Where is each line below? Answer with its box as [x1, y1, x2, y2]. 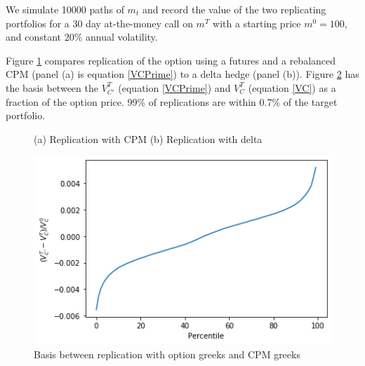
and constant [6, 29, 62, 44]
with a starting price [213, 15, 301, 30]
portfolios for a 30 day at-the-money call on [6, 15, 193, 30]
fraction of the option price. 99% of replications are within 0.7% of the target [6, 94, 338, 109]
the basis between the [6, 80, 98, 95]
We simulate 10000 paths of [6, 2, 124, 16]
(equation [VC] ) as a [248, 80, 336, 95]
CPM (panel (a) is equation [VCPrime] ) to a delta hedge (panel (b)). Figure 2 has [6, 67, 359, 81]
